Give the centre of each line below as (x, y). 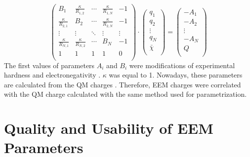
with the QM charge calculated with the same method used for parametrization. (125, 94)
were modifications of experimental (182, 65)
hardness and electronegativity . (52, 75)
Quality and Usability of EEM (109, 128)
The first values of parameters (49, 65)
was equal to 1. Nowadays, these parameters (176, 75)
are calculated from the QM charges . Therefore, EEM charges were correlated (123, 84)
